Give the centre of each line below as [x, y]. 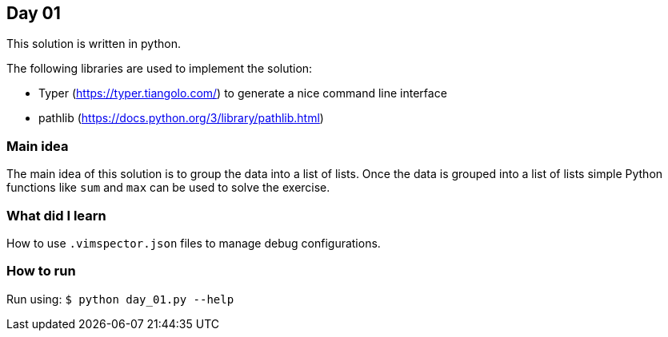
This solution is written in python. [94, 44]
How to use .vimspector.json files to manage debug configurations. [194, 243]
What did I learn [56, 215]
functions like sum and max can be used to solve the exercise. [168, 188]
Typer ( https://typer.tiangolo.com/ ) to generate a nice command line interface [243, 93]
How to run [41, 271]
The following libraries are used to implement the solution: [160, 69]
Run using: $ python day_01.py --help [120, 299]
